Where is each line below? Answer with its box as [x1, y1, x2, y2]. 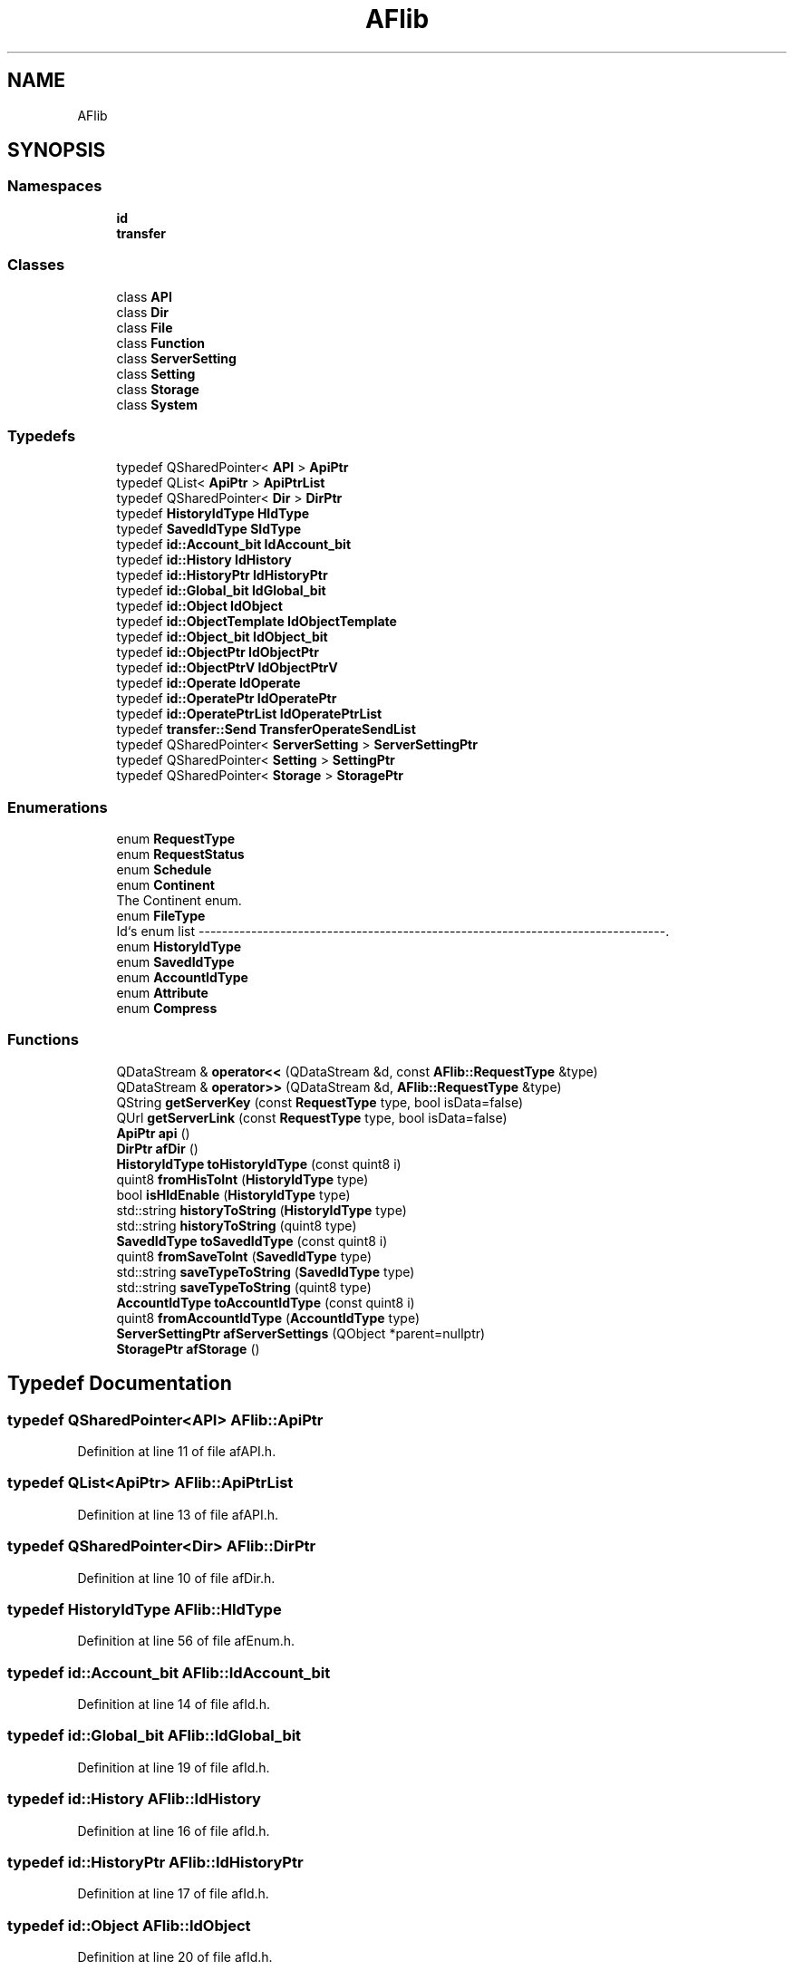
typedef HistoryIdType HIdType [116, 506, 310, 522]
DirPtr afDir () [116, 1140, 198, 1156]
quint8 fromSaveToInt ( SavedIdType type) [116, 1248, 373, 1264]
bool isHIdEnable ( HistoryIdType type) [116, 1186, 351, 1202]
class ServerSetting [116, 350, 237, 366]
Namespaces [7, 177, 102, 196]
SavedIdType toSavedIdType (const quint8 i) [116, 1232, 388, 1249]
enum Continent [116, 877, 215, 893]
